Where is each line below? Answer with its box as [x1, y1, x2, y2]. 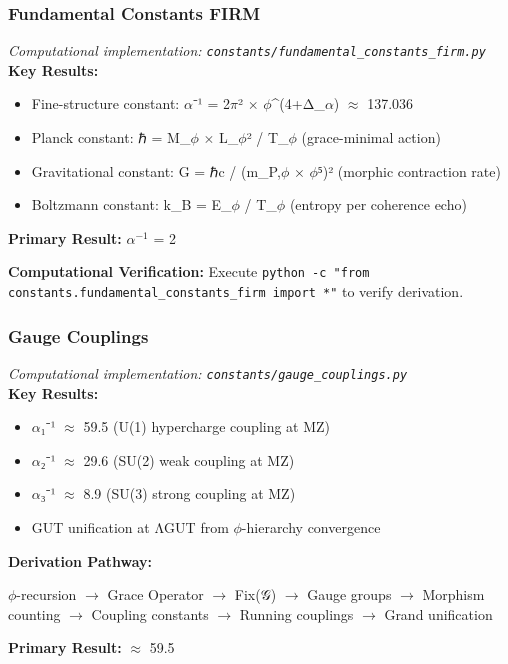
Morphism [422, 584, 485, 605]
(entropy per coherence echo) [289, 194, 467, 215]
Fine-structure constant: [31, 93, 180, 114]
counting [8, 603, 61, 624]
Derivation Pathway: [8, 550, 153, 571]
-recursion [16, 584, 77, 605]
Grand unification [384, 603, 493, 624]
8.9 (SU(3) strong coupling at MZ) [83, 483, 296, 504]
